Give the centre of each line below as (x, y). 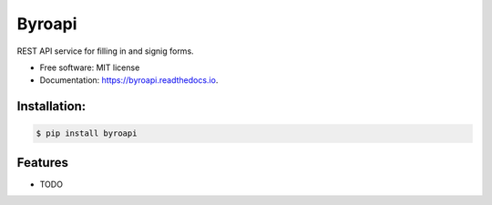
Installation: (51, 106)
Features (42, 163)
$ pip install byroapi (87, 133)
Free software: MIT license (90, 67)
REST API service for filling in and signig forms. (106, 51)
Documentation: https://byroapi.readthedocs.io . (129, 80)
